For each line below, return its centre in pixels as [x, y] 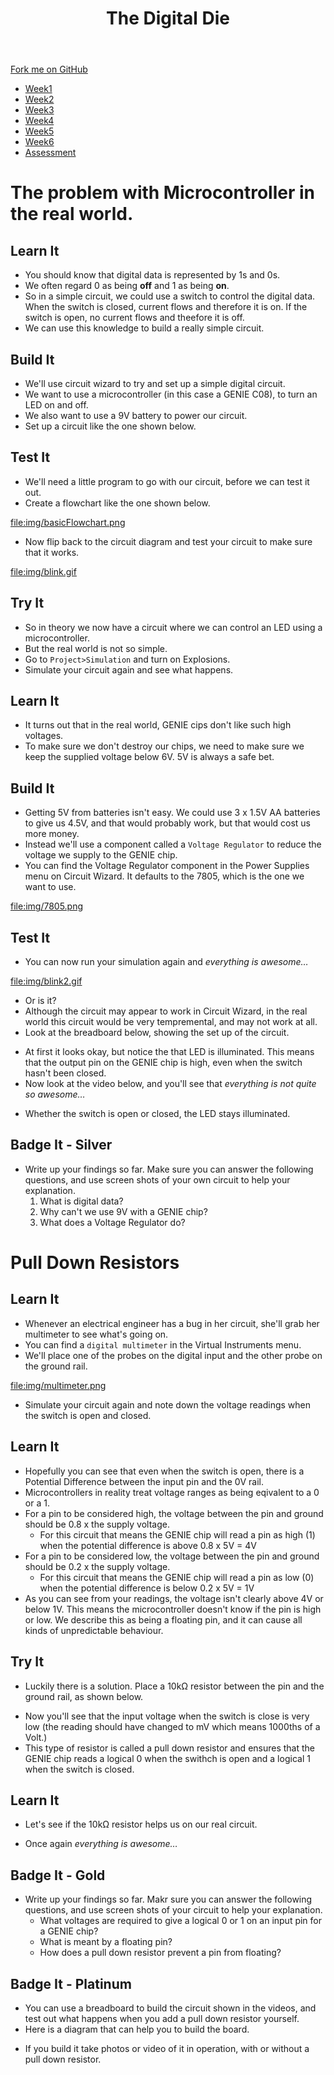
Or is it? [40, 1001]
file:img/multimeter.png [58, 1385]
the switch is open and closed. [88, 1415]
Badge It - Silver [61, 1145]
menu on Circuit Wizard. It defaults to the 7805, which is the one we [164, 876]
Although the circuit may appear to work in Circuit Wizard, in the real [166, 1011]
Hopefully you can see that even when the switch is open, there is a [164, 1471]
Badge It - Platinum [71, 1983]
